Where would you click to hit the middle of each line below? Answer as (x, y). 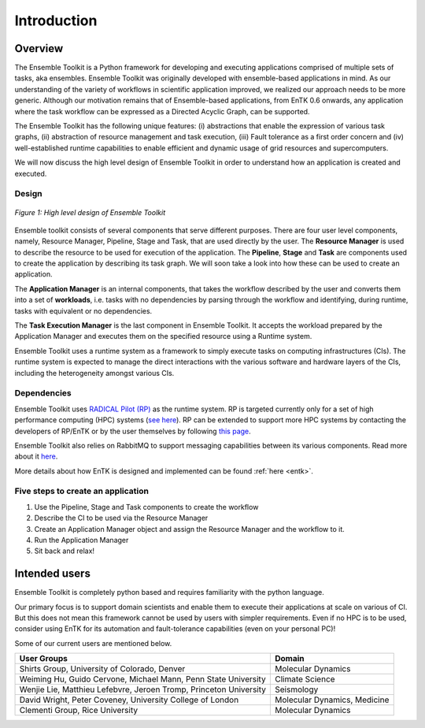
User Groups (44, 659)
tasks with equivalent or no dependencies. (83, 310)
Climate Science (305, 679)
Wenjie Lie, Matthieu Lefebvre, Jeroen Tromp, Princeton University (143, 689)
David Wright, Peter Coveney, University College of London (129, 700)
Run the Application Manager (81, 540)
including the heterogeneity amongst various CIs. (94, 373)
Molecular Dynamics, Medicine (332, 700)
